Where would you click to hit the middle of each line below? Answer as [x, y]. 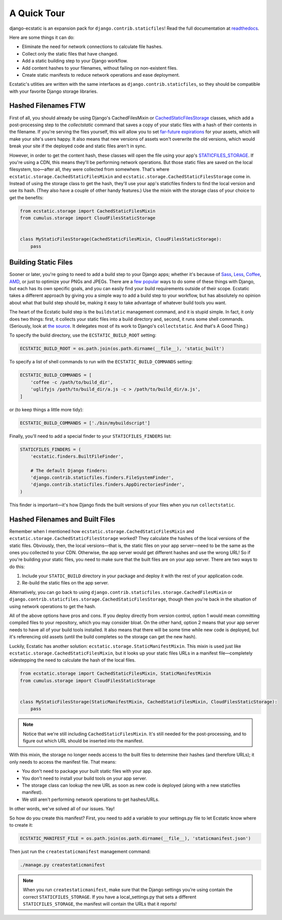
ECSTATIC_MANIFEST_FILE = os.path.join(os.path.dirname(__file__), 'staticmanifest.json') [135, 838]
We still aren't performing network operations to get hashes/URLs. [91, 799]
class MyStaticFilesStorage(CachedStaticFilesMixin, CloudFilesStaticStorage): [121, 239]
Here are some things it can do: [42, 37]
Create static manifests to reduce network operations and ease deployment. [101, 75]
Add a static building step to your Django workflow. [75, 61]
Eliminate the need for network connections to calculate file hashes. [92, 47]
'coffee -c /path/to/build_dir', [72, 382]
